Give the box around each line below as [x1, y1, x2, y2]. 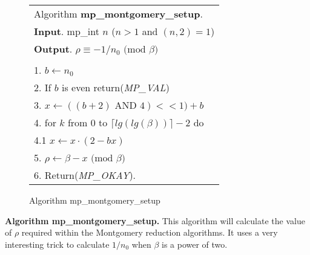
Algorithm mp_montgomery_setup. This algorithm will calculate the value [5, 214, 305, 227]
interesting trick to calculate [5, 237, 110, 250]
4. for [34, 115, 56, 129]
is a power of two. [162, 237, 228, 250]
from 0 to [67, 115, 108, 129]
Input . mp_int [34, 24, 99, 38]
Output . [34, 42, 73, 56]
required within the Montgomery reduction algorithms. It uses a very [21, 226, 278, 239]
